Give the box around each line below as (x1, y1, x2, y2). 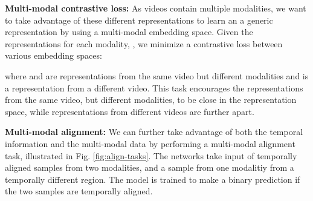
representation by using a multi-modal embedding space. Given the (5, 25, 253, 38)
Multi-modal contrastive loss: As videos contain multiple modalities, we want (5, 2, 306, 14)
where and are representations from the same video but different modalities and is (5, 69, 309, 82)
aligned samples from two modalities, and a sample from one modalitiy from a (5, 161, 294, 174)
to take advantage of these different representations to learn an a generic (5, 13, 273, 26)
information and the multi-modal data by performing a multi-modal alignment (5, 137, 295, 150)
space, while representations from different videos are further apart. (5, 105, 254, 117)
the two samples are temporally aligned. (5, 185, 153, 197)
